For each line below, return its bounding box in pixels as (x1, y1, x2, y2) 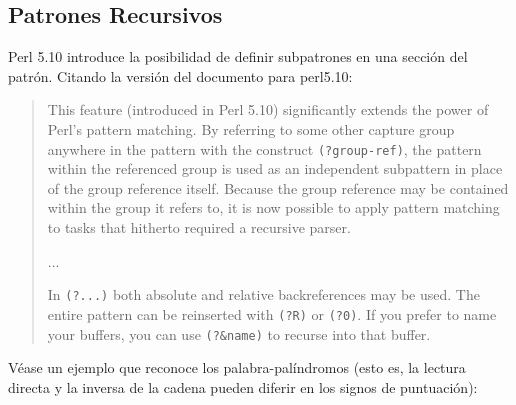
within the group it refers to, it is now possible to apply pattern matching (47, 197, 500, 218)
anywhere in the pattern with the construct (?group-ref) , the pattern (47, 138, 482, 159)
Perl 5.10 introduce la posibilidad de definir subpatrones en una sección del (8, 46, 468, 67)
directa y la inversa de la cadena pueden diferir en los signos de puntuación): (8, 376, 478, 397)
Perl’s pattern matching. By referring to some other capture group (47, 118, 455, 139)
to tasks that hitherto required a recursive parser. (47, 217, 351, 238)
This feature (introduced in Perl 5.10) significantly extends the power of (47, 99, 489, 120)
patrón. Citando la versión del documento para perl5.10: (8, 65, 353, 86)
